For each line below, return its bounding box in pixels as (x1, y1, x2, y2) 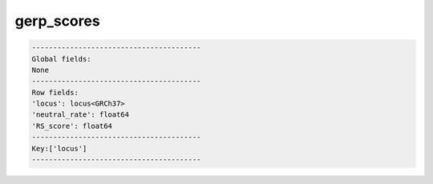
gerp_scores (14, 12, 100, 30)
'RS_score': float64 (31, 121, 112, 130)
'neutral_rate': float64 (31, 110, 130, 119)
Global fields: (31, 54, 91, 63)
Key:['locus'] (31, 144, 87, 153)
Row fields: (31, 88, 79, 97)
